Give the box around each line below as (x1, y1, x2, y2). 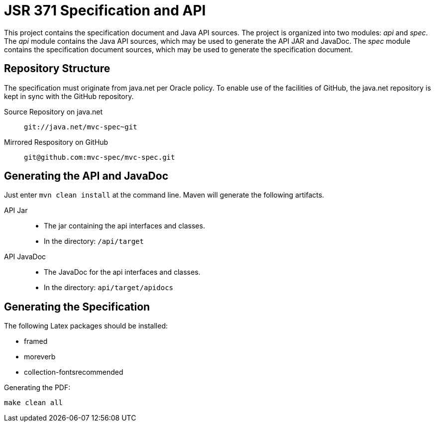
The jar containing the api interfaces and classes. (44, 221, 205, 230)
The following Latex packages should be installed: (4, 321, 168, 330)
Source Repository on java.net (4, 107, 103, 116)
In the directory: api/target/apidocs (44, 283, 173, 292)
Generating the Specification (4, 300, 150, 313)
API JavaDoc (4, 252, 46, 261)
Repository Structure (4, 62, 110, 75)
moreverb (24, 352, 56, 361)
